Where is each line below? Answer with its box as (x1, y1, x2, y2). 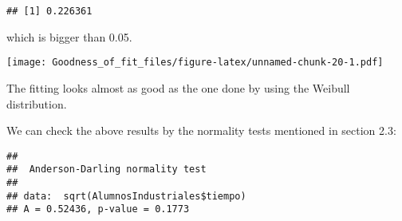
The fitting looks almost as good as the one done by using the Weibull (6, 79, 350, 96)
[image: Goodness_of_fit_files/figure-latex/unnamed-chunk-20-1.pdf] (6, 57, 384, 69)
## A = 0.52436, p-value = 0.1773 (6, 203, 190, 215)
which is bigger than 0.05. (6, 28, 132, 45)
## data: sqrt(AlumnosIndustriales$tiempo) (6, 190, 246, 202)
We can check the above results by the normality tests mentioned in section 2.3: (6, 122, 396, 139)
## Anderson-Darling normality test (6, 164, 207, 176)
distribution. (6, 95, 67, 112)
